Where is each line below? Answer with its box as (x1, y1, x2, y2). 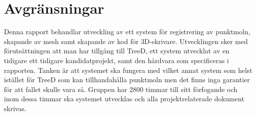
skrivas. (4, 103, 27, 113)
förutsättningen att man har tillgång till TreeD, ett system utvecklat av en (4, 46, 230, 56)
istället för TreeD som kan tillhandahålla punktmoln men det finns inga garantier (4, 74, 250, 85)
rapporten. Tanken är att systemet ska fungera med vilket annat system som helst (4, 65, 253, 75)
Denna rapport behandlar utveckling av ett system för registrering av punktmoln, (4, 26, 251, 37)
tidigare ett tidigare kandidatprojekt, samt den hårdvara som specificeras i (4, 55, 229, 65)
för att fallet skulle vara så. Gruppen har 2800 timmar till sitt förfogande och (4, 84, 238, 94)
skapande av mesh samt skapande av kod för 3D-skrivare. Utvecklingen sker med (4, 36, 248, 46)
